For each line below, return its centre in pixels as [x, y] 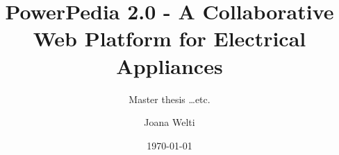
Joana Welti [169, 122]
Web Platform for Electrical [169, 38]
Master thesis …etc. [169, 99]
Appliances [169, 65]
